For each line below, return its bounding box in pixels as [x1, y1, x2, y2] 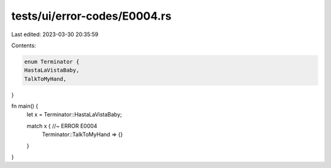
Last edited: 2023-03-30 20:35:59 [11, 31, 99, 38]
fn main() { [11, 102, 39, 110]
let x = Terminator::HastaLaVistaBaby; [26, 111, 123, 118]
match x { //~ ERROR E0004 [26, 122, 97, 129]
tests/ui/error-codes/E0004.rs [11, 9, 172, 23]
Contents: [11, 42, 36, 49]
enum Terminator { [24, 58, 80, 65]
